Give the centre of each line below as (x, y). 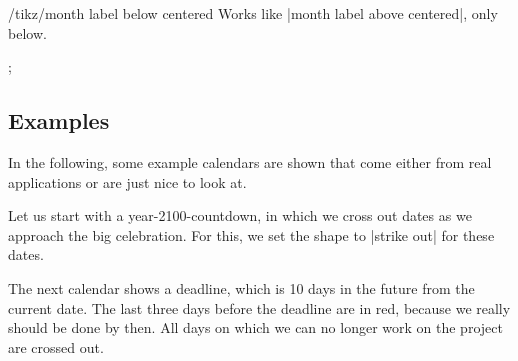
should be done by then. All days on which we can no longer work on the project (255, 327)
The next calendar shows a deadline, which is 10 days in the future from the (241, 287)
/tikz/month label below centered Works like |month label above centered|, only (253, 13)
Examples (59, 120)
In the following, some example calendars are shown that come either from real (250, 161)
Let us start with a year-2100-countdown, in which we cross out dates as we (240, 215)
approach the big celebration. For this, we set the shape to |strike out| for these (251, 234)
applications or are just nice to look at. (127, 181)
